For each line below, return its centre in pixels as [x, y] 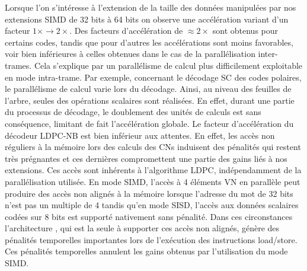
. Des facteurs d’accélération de [126, 31]
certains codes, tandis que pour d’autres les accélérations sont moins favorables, [149, 42]
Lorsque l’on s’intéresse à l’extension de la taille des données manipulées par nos [151, 7]
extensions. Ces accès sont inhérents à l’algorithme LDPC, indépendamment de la [153, 170]
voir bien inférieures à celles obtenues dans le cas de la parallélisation [130, 54]
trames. [18, 65]
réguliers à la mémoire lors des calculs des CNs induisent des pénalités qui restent [153, 147]
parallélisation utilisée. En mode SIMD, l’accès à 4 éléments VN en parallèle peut [153, 181]
